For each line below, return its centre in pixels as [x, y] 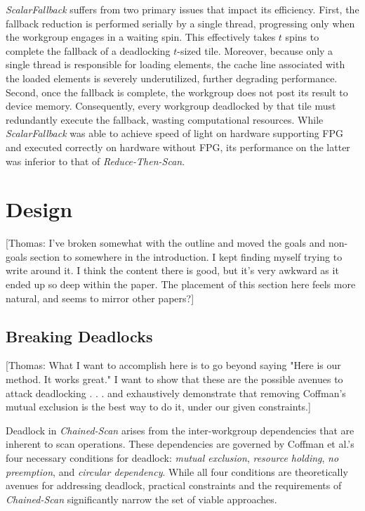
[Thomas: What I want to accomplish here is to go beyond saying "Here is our [173, 365]
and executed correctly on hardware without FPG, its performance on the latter [178, 147]
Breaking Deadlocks [79, 336]
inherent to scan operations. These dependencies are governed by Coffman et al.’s [180, 444]
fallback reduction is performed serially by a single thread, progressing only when [180, 23]
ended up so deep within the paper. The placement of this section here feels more [181, 284]
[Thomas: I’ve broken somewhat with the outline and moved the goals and [166, 243]
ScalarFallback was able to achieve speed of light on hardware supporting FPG [175, 133]
